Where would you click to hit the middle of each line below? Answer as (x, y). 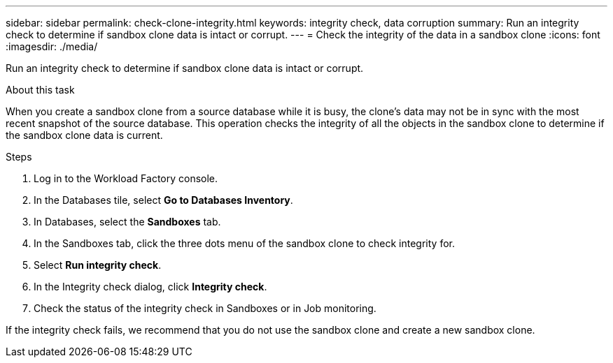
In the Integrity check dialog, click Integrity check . (150, 287)
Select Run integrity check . (98, 265)
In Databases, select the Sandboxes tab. (127, 222)
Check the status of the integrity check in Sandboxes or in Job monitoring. (205, 308)
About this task (40, 90)
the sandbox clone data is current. (84, 135)
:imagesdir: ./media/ (52, 46)
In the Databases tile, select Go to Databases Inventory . (163, 200)
